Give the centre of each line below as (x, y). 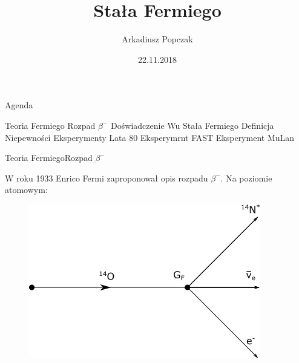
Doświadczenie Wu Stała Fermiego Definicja (192, 125)
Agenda (19, 105)
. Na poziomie (246, 178)
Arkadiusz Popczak (157, 39)
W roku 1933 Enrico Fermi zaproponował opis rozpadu (107, 178)
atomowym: (26, 190)
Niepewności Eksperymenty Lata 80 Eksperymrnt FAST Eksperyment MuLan (150, 137)
